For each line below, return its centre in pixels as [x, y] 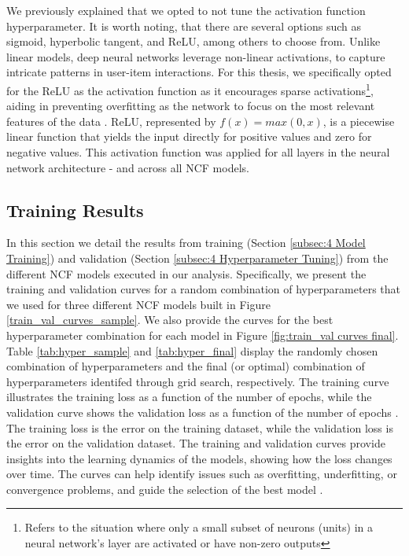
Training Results [75, 210]
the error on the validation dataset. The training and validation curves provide [196, 443]
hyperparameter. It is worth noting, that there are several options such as [184, 26]
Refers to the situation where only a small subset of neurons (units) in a [199, 527]
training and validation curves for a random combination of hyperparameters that [203, 289]
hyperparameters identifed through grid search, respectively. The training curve [198, 381]
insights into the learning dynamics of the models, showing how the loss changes [199, 458]
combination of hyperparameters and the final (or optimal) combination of [186, 366]
